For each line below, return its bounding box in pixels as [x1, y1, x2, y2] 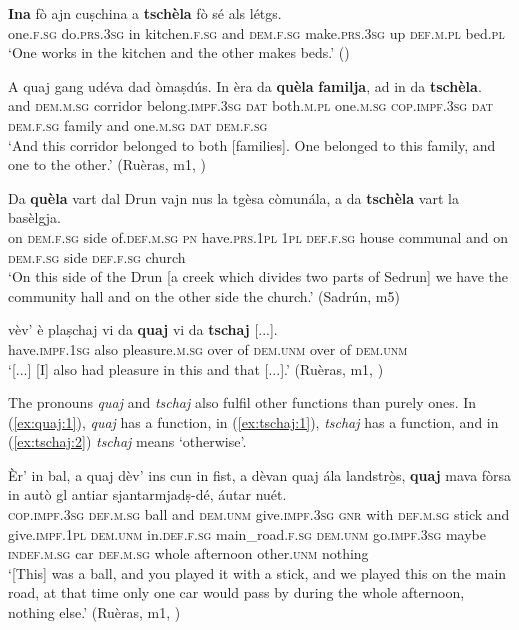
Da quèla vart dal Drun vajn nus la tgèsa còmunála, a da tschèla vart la [8, 187, 459, 208]
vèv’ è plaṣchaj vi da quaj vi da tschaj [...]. [8, 319, 278, 340]
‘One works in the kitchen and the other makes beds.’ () [8, 42, 350, 63]
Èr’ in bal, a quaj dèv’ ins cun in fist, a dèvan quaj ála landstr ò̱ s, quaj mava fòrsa [8, 464, 512, 485]
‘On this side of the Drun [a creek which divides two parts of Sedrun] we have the [8, 266, 508, 287]
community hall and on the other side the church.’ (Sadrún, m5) [8, 285, 400, 306]
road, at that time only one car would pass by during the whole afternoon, [8, 582, 465, 603]
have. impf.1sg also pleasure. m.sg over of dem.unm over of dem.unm [8, 338, 408, 359]
